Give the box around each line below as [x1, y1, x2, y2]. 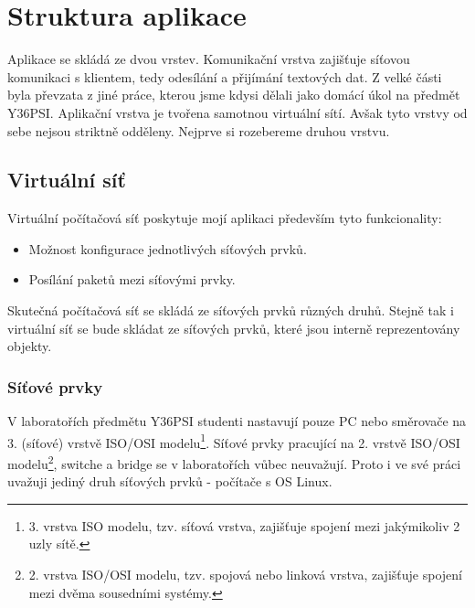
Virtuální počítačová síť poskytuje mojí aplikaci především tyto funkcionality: [7, 208, 442, 228]
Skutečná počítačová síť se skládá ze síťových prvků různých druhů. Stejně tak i [7, 301, 454, 320]
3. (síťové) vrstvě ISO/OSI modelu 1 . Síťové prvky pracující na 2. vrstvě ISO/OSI [7, 430, 460, 452]
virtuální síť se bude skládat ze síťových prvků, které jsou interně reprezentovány [7, 318, 460, 337]
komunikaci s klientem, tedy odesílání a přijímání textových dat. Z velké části [7, 67, 442, 86]
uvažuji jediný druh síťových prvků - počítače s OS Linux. [7, 472, 332, 491]
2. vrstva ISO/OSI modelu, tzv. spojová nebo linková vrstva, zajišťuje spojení [28, 564, 462, 583]
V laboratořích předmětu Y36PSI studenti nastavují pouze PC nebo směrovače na [7, 411, 467, 431]
